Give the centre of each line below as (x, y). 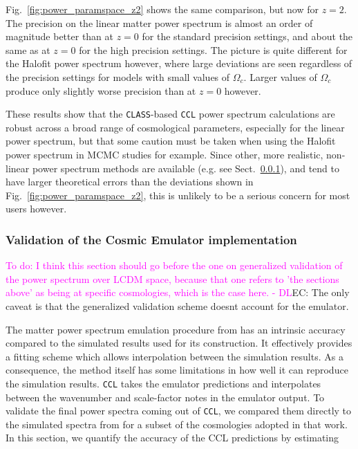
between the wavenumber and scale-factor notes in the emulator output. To (165, 397)
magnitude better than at (60, 36)
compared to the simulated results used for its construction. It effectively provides (179, 343)
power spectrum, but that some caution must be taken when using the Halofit (171, 141)
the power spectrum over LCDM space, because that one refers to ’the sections (172, 278)
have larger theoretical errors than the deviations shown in (130, 182)
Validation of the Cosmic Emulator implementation (151, 239)
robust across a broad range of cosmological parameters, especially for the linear (175, 127)
